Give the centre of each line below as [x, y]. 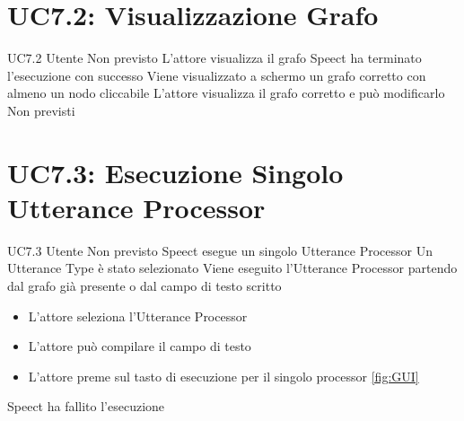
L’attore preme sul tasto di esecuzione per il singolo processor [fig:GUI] [223, 376]
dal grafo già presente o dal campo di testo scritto [144, 285]
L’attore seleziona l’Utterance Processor [138, 316]
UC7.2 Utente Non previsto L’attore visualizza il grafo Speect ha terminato [214, 58]
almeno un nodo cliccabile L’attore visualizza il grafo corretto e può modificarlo [226, 93]
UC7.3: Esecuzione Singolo [175, 172]
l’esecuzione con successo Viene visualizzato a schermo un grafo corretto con [217, 75]
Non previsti [41, 110]
